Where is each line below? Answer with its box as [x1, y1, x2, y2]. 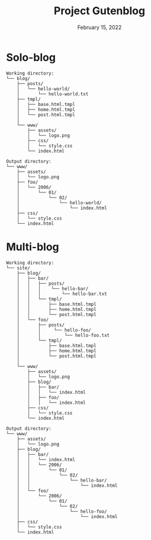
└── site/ [6, 265, 31, 271]
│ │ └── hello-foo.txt [17, 332, 110, 338]
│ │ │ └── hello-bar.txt [17, 291, 108, 297]
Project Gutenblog [53, 4, 146, 18]
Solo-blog [6, 50, 56, 64]
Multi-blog [6, 240, 59, 253]
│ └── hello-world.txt [17, 91, 89, 97]
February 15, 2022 [77, 24, 122, 31]
